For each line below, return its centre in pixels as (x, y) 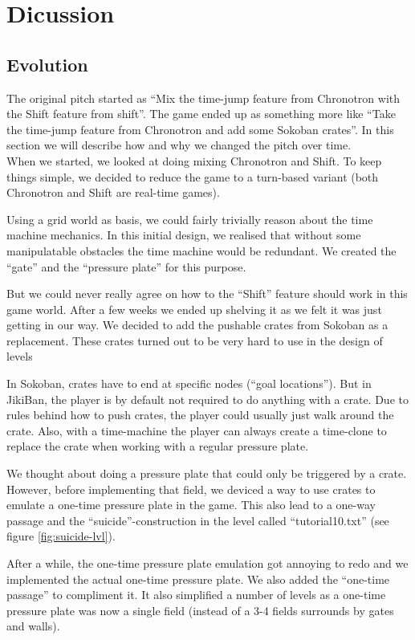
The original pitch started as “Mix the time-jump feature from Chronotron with (203, 98)
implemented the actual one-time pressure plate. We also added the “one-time (198, 579)
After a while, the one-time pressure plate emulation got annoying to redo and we (207, 563)
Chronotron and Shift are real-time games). (113, 192)
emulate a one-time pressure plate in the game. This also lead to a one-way (191, 505)
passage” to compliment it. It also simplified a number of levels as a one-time (196, 595)
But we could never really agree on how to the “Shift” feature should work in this (207, 294)
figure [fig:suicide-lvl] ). (61, 536)
